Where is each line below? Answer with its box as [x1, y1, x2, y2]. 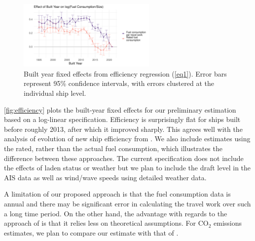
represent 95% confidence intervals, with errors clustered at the [24, 78, 214, 88]
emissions [214, 218, 242, 228]
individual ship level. [24, 87, 86, 98]
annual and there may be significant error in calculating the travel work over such [4, 198, 251, 208]
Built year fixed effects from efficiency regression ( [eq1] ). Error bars [24, 68, 227, 79]
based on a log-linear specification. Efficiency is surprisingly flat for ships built [4, 114, 241, 124]
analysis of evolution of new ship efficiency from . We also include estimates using [4, 133, 251, 144]
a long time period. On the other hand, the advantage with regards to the [4, 208, 227, 218]
